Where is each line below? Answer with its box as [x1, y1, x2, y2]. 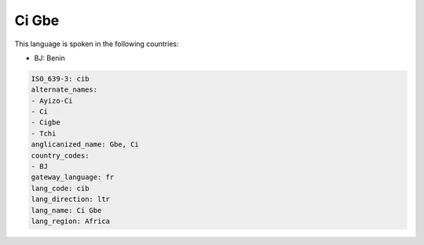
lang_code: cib [31, 184, 90, 193]
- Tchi [31, 129, 57, 138]
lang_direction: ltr [31, 195, 110, 204]
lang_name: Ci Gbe [31, 206, 102, 214]
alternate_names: [31, 85, 98, 94]
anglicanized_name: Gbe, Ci [31, 140, 139, 149]
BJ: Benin [34, 53, 66, 63]
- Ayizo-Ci [31, 96, 73, 105]
